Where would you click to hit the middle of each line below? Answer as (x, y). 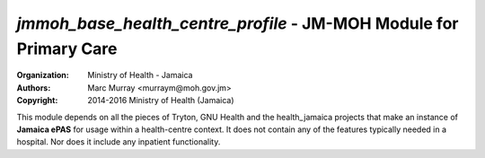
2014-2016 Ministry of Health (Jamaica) (161, 101)
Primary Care (67, 48)
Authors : (34, 88)
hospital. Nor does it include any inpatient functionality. (119, 142)
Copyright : (37, 101)
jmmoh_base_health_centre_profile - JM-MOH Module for (238, 23)
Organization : (43, 75)
